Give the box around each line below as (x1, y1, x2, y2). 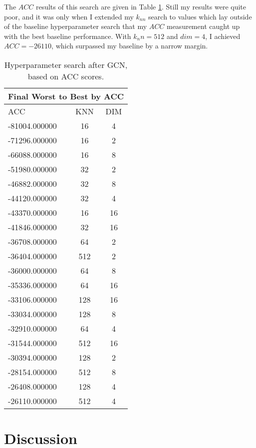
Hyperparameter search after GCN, (4, 58, 128, 70)
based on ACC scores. (27, 70, 104, 82)
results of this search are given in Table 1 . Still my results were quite (35, 1, 246, 11)
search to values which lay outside (148, 11, 252, 21)
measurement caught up (166, 21, 240, 31)
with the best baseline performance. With (4, 30, 131, 41)
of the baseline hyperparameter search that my (4, 21, 147, 31)
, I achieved (205, 30, 241, 41)
